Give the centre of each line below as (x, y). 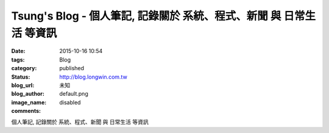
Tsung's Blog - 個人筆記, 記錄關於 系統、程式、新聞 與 (146, 16)
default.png (74, 94)
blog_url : (23, 85)
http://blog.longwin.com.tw (93, 77)
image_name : (29, 102)
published (72, 68)
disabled (70, 102)
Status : (21, 77)
